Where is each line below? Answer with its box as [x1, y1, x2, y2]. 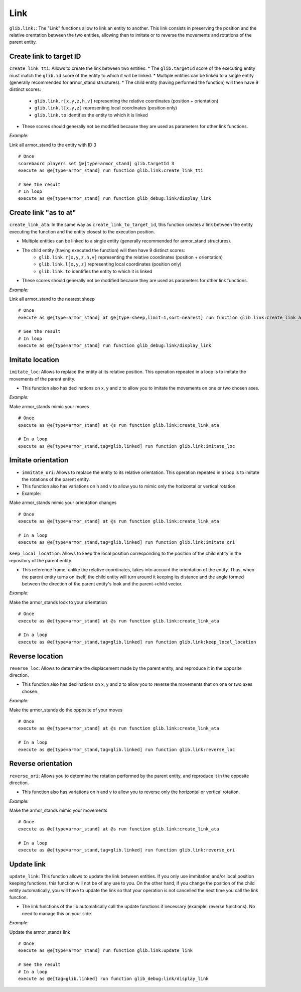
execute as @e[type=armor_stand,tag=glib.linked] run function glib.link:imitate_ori [18, 540, 235, 545]
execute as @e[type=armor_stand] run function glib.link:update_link [18, 948, 193, 953]
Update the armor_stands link [9, 929, 70, 935]
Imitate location [9, 355, 60, 364]
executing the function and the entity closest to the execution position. [9, 228, 155, 234]
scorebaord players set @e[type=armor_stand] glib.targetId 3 [18, 161, 175, 166]
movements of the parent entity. [9, 376, 76, 382]
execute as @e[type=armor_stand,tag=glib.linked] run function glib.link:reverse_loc [18, 747, 235, 753]
